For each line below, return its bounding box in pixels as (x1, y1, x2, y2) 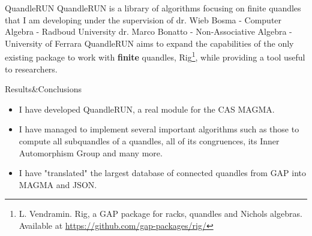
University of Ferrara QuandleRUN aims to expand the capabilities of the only (5, 37, 294, 49)
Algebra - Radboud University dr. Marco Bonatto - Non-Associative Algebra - (5, 25, 292, 38)
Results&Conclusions (5, 83, 82, 95)
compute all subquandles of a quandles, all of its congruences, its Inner (19, 135, 280, 147)
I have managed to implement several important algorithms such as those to (19, 123, 299, 135)
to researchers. (5, 62, 58, 75)
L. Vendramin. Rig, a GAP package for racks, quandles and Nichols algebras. (19, 207, 302, 220)
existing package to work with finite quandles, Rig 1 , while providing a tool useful (5, 49, 305, 63)
